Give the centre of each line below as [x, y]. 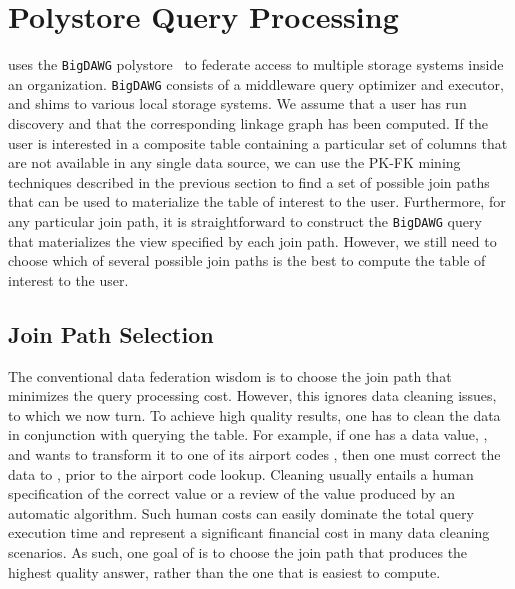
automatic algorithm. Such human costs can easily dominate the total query [241, 512]
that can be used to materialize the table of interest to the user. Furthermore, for [257, 201]
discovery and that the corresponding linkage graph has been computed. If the [248, 123]
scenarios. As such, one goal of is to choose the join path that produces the [238, 551]
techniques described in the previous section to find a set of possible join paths [249, 181]
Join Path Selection [111, 333]
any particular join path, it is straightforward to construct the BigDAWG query [245, 221]
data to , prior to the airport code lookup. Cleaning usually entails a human [241, 473]
